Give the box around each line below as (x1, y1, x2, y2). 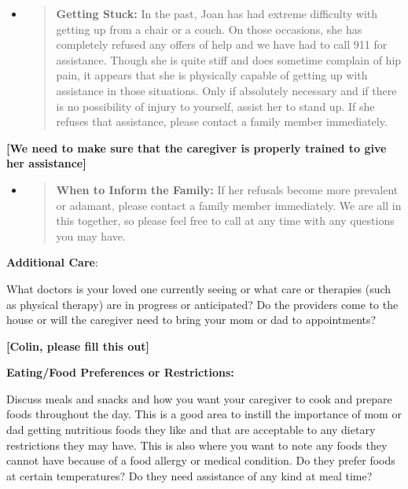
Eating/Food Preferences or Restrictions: (6, 364, 234, 381)
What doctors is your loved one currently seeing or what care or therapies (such (6, 280, 391, 296)
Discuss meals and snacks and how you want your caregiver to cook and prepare (6, 390, 392, 406)
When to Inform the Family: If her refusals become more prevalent (56, 181, 399, 197)
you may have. (56, 227, 126, 244)
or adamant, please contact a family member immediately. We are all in (56, 197, 402, 213)
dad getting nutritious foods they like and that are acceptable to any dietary (6, 421, 376, 438)
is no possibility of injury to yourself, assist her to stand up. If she (56, 97, 375, 114)
